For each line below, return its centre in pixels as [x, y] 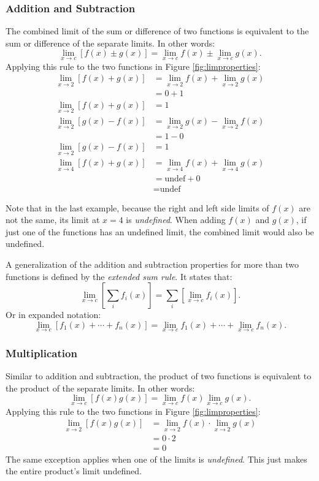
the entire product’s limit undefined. [74, 471]
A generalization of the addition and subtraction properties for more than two [152, 264]
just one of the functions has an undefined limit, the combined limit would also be [160, 231]
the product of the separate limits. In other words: [100, 388]
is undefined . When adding [176, 220]
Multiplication [41, 353]
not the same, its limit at [53, 220]
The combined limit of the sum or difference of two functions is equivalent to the [157, 31]
